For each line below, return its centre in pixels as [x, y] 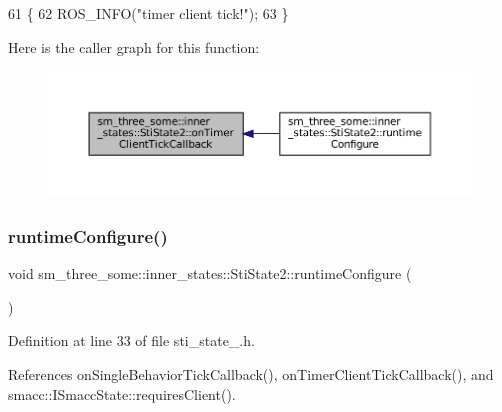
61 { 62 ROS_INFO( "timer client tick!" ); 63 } [148, 13]
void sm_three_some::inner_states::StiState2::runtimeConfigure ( [210, 273]
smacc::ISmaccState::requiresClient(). [122, 393]
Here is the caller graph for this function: [134, 46]
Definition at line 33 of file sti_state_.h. [131, 340]
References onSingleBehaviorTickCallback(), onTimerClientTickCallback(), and [251, 373]
